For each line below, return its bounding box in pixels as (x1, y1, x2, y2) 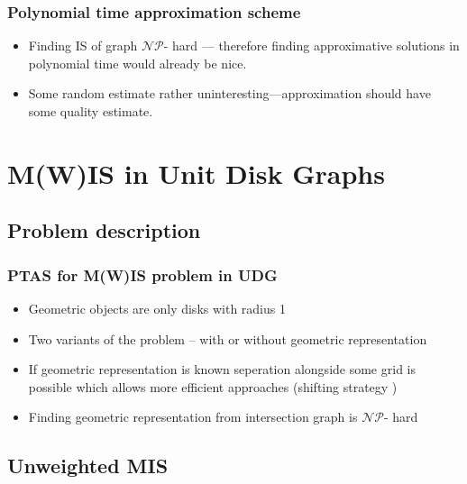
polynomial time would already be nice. (28, 53, 247, 72)
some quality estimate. (28, 102, 153, 120)
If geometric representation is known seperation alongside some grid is (28, 360, 416, 379)
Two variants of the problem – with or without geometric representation (28, 329, 427, 348)
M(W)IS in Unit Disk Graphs (7, 154, 385, 191)
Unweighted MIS (7, 452, 169, 479)
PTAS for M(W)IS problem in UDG (7, 263, 278, 286)
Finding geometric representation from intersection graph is (28, 407, 358, 426)
